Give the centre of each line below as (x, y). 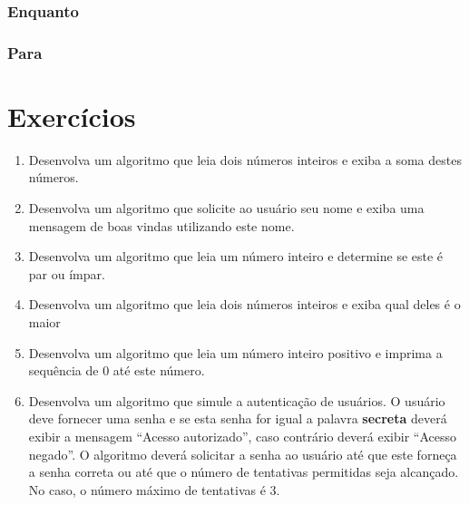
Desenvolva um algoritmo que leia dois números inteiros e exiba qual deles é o (244, 304)
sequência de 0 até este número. (117, 370)
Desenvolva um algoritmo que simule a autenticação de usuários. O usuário (237, 400)
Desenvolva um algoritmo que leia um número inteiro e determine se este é (236, 256)
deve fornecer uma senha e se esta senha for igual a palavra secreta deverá (238, 418)
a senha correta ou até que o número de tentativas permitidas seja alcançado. (244, 472)
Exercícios (72, 116)
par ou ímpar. (67, 273)
